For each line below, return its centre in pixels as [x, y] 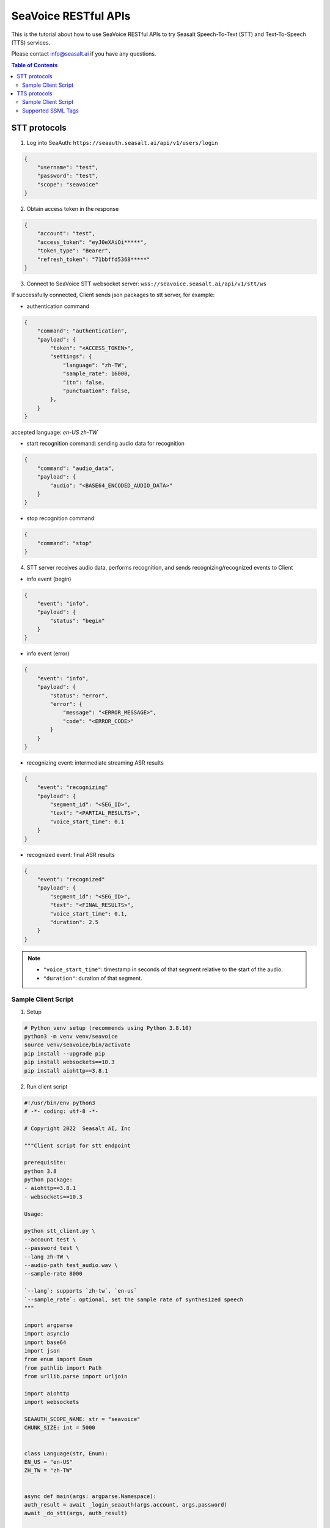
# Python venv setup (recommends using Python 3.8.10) [108, 1028]
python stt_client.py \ [60, 1231]
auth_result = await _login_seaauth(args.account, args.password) [126, 1504]
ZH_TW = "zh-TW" [49, 1471]
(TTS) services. [31, 42]
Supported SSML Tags [50, 111]
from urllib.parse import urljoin [76, 1376]
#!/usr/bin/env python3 [60, 1103]
